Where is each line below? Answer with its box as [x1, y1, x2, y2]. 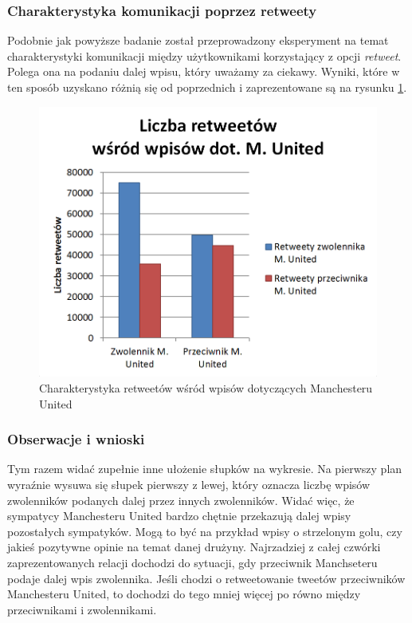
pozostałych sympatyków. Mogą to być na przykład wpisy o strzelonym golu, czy [7, 522, 402, 539]
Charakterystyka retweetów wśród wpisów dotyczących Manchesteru [39, 380, 373, 396]
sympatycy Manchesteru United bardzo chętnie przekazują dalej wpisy [7, 507, 351, 524]
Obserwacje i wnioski [7, 429, 145, 449]
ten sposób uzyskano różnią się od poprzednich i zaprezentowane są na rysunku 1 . [7, 79, 407, 95]
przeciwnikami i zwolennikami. [7, 601, 157, 617]
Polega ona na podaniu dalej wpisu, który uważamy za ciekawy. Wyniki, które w [7, 63, 400, 80]
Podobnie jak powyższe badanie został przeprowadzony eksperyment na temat [7, 32, 389, 49]
